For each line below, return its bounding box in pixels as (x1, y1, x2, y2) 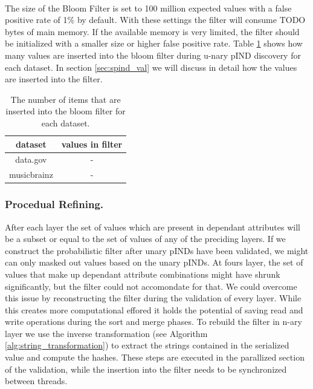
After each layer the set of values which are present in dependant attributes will (5, 220, 300, 233)
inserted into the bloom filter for (5, 105, 126, 117)
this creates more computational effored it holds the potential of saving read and (5, 303, 303, 316)
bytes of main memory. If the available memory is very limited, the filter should (5, 25, 300, 38)
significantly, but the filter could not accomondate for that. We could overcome (5, 279, 297, 292)
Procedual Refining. (5, 197, 104, 212)
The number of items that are (10, 93, 121, 105)
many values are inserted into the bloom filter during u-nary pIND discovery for (5, 48, 301, 61)
